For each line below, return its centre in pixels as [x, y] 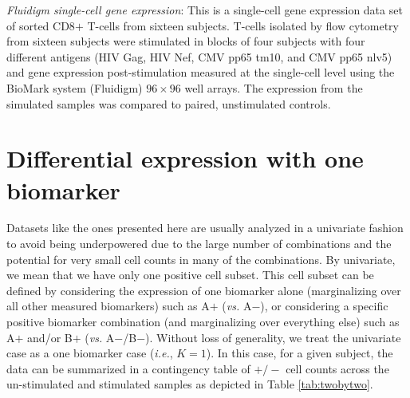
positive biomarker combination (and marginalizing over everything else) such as [203, 322]
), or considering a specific [324, 306]
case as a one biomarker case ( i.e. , [90, 353]
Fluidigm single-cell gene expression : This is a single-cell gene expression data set [205, 10]
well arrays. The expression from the [274, 87]
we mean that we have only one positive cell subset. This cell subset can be [190, 275]
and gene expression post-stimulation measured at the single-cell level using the [201, 72]
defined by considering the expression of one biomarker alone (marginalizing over [204, 290]
